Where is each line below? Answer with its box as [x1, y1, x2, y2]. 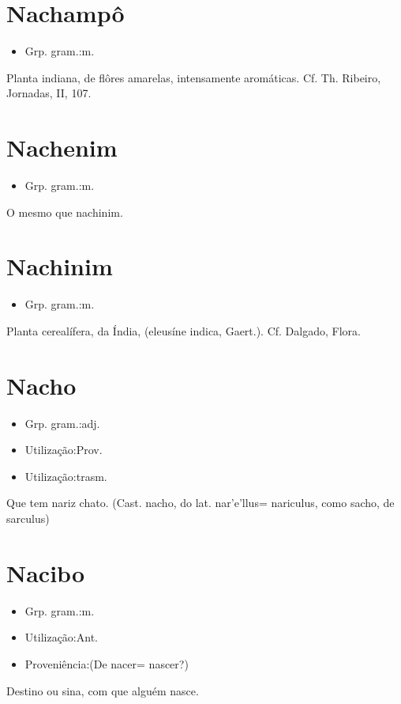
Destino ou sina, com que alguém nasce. [6, 682, 199, 698]
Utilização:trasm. [24, 467, 107, 484]
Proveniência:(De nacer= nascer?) [24, 655, 189, 672]
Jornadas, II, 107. [6, 85, 92, 101]
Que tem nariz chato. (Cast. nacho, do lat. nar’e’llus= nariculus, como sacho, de [6, 494, 395, 511]
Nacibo [6, 556, 84, 589]
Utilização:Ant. [24, 629, 98, 645]
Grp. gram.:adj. [24, 414, 100, 431]
